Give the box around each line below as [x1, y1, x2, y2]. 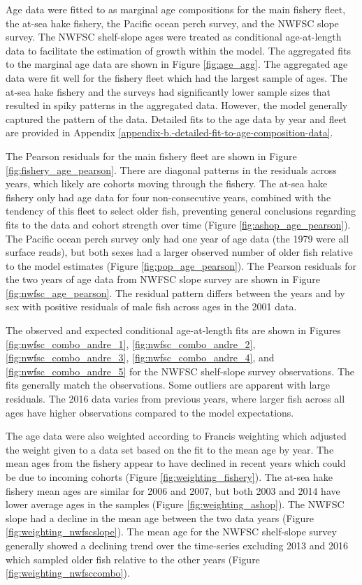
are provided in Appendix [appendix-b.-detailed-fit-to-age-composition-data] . [6, 125, 333, 140]
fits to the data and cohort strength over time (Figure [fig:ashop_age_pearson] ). [6, 217, 351, 231]
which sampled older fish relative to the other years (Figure [6, 551, 260, 566]
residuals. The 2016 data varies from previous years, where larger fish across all [6, 391, 345, 406]
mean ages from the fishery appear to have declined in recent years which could [6, 456, 346, 470]
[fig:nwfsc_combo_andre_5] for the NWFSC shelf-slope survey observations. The [6, 363, 354, 378]
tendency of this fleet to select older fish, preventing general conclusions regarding [6, 203, 356, 218]
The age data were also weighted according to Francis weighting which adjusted [6, 428, 347, 443]
